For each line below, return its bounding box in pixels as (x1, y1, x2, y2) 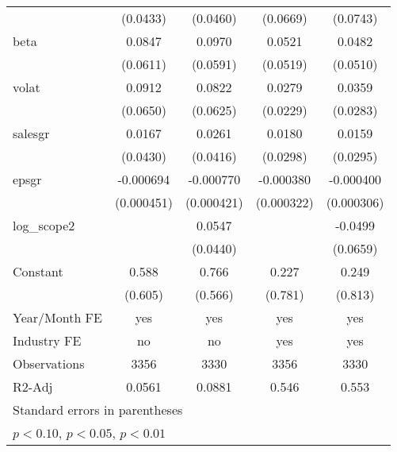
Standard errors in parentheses (13, 400, 183, 419)
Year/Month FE (13, 308, 102, 326)
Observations (13, 354, 85, 373)
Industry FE (13, 331, 82, 350)
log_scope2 (13, 216, 75, 234)
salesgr (13, 124, 50, 142)
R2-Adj (13, 377, 53, 396)
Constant (13, 262, 63, 280)
